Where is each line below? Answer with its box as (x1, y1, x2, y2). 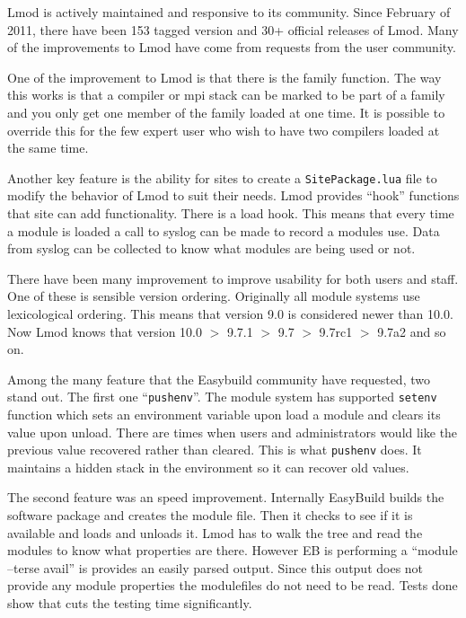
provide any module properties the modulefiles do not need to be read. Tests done (7, 576, 458, 595)
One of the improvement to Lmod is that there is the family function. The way (7, 67, 442, 86)
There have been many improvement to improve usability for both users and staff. (7, 269, 459, 287)
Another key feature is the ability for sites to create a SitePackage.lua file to (7, 168, 437, 187)
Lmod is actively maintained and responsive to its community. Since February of (7, 3, 451, 21)
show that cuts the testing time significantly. (7, 594, 252, 612)
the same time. (7, 138, 89, 157)
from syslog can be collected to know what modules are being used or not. (7, 239, 416, 258)
